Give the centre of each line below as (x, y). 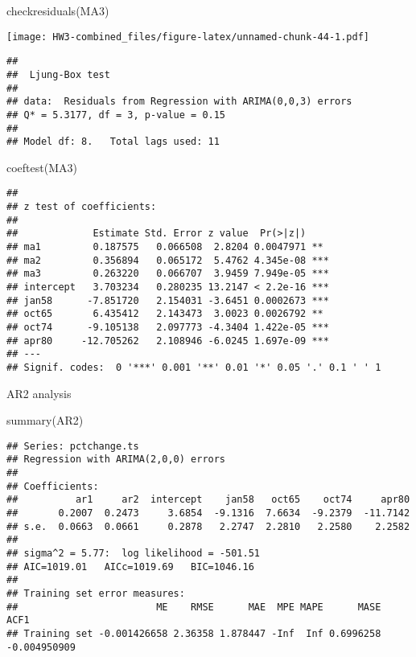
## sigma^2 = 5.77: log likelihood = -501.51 (133, 554)
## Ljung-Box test (58, 74)
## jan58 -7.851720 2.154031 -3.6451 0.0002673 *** (168, 300)
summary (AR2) (45, 420)
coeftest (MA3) (42, 167)
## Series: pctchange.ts (73, 446)
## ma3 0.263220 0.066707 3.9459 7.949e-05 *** (168, 274)
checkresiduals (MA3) (58, 10)
